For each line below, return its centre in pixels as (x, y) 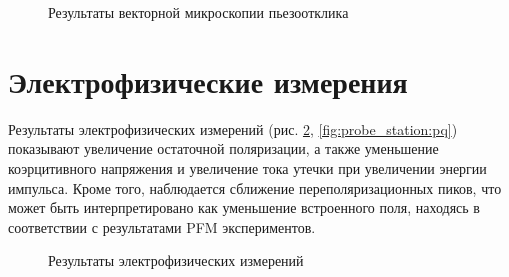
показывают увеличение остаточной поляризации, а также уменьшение (223, 148)
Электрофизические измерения (208, 80)
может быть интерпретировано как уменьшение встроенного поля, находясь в (244, 207)
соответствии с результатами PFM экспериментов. (162, 226)
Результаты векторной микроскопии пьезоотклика (198, 12)
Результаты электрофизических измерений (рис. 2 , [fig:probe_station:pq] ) (233, 128)
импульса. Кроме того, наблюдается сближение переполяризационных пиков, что (255, 187)
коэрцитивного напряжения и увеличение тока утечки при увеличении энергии (247, 167)
